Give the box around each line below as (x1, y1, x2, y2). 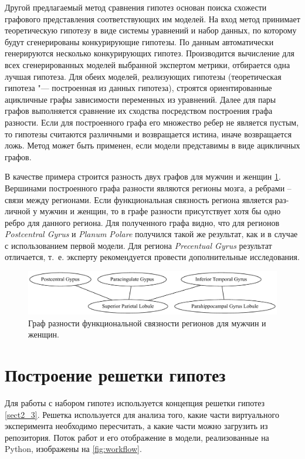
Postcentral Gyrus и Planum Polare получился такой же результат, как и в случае (5, 228, 298, 240)
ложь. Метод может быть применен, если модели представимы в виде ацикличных (5, 139, 300, 151)
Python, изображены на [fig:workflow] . (5, 443, 142, 455)
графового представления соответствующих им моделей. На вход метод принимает (5, 12, 300, 25)
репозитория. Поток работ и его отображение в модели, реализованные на (5, 431, 269, 443)
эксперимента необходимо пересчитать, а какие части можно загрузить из (5, 420, 268, 432)
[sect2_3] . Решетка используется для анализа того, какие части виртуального (5, 408, 279, 420)
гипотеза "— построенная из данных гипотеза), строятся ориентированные (5, 82, 272, 94)
